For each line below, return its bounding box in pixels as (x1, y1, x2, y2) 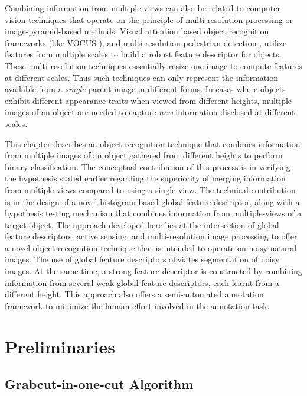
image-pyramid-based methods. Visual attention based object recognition (5, 25, 269, 37)
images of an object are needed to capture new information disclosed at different (5, 106, 295, 118)
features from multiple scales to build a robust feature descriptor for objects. (5, 48, 282, 60)
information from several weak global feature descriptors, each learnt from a (5, 276, 279, 288)
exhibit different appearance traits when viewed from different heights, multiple (5, 94, 292, 106)
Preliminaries (5, 334, 115, 358)
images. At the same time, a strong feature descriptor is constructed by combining (5, 265, 302, 277)
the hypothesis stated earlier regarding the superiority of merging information (5, 172, 286, 184)
